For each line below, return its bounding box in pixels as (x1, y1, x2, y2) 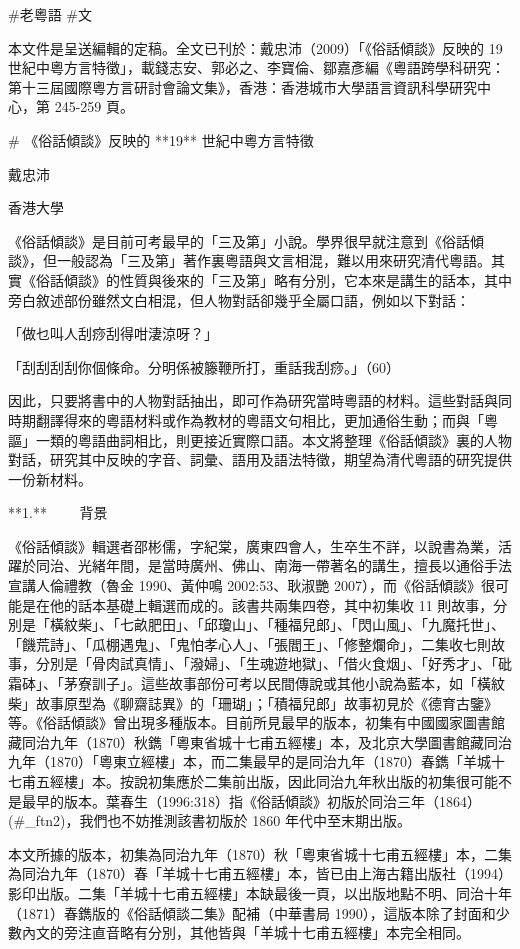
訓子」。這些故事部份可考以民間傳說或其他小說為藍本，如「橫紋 (91, 673, 505, 694)
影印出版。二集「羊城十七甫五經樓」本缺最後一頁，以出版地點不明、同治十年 (8, 882, 512, 903)
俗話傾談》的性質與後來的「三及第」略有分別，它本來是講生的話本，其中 (35, 269, 512, 290)
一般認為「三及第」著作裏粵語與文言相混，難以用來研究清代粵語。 (56, 250, 491, 271)
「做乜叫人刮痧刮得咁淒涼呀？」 (8, 323, 218, 344)
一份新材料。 (8, 468, 92, 489)
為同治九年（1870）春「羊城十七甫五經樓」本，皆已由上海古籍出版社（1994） (8, 863, 512, 884)
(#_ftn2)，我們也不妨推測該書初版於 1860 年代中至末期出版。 (8, 810, 411, 831)
